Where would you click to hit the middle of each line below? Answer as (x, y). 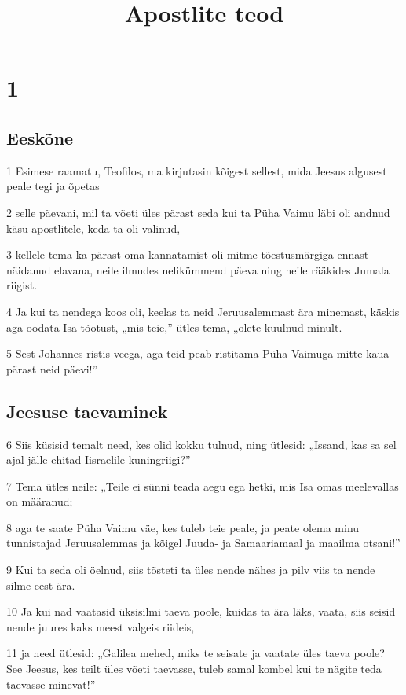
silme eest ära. (41, 585)
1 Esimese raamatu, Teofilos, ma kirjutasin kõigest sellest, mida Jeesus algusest (197, 170)
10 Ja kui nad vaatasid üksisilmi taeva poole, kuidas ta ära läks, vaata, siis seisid (201, 611)
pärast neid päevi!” (52, 368)
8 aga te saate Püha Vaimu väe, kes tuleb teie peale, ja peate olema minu (183, 527)
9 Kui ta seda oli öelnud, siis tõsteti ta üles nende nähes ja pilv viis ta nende (191, 570)
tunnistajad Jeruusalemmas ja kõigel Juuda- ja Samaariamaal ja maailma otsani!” (203, 543)
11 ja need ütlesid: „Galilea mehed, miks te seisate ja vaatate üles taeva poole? (196, 653)
